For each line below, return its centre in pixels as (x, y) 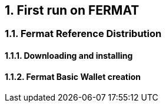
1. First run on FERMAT (72, 10)
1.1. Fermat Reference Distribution (83, 34)
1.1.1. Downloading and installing (69, 56)
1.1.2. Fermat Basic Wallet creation (73, 76)
